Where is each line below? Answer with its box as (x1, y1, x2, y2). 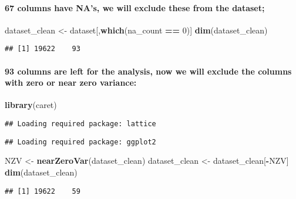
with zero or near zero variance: (5, 76, 137, 89)
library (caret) (5, 99, 57, 111)
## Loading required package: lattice (5, 120, 156, 129)
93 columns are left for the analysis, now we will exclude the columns (5, 65, 292, 77)
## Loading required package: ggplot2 (5, 137, 156, 146)
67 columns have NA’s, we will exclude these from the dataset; (5, 1, 265, 14)
